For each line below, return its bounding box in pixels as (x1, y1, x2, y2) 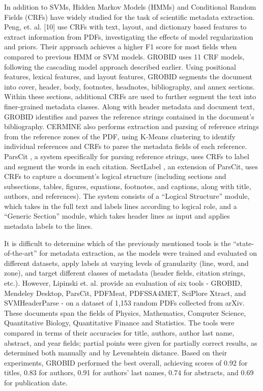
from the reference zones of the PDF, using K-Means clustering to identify (4, 131, 236, 141)
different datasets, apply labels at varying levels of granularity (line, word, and (4, 257, 249, 268)
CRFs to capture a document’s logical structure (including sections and (4, 171, 226, 182)
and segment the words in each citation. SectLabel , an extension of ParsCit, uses (4, 161, 258, 171)
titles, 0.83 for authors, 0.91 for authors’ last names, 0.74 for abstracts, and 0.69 (4, 367, 254, 378)
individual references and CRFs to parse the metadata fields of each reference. (4, 141, 247, 152)
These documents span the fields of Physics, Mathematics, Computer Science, (4, 307, 246, 318)
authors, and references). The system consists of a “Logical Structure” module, (4, 191, 250, 201)
